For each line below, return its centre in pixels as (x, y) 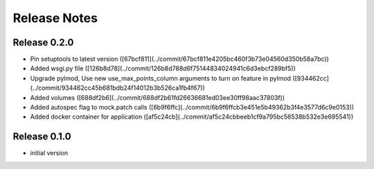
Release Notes (55, 18)
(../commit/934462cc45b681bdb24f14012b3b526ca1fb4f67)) (118, 88)
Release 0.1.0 (42, 137)
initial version (49, 153)
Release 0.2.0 (43, 42)
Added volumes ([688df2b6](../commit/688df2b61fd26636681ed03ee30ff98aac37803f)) (158, 97)
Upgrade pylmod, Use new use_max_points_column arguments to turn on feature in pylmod (160, 78)
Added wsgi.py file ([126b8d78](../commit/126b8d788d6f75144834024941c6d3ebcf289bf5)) (163, 68)
